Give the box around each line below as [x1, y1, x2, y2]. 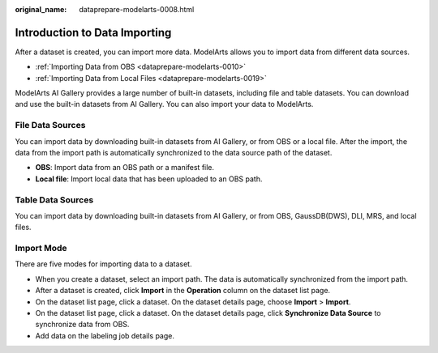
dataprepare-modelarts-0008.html [79, 5, 195, 14]
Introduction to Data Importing [15, 25, 172, 40]
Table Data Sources [15, 194, 94, 206]
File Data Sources [15, 120, 86, 131]
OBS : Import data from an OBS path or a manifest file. [35, 163, 215, 172]
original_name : [15, 5, 67, 14]
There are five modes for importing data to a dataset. [15, 259, 192, 269]
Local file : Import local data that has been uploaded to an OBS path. [35, 174, 263, 184]
